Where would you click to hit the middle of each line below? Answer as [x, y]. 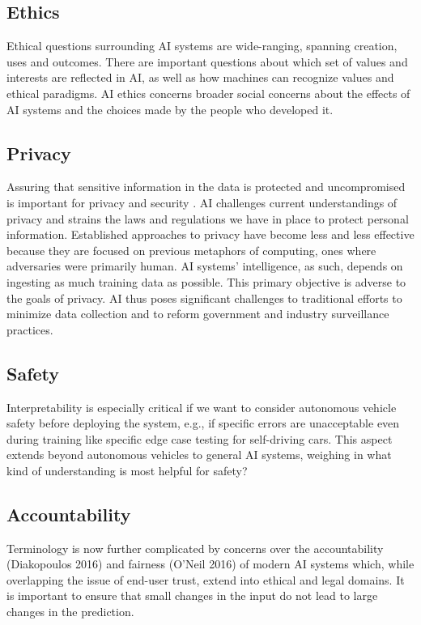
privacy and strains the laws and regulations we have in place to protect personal [208, 218]
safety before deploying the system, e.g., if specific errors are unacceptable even [203, 423]
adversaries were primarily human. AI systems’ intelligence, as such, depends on [205, 266]
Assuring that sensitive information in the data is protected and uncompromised [206, 187]
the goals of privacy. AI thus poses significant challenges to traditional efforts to [204, 298]
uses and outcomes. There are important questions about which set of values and [207, 61]
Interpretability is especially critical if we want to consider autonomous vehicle [202, 407]
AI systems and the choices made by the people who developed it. [170, 109]
